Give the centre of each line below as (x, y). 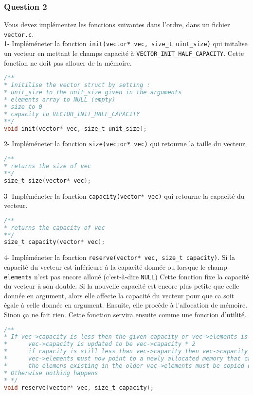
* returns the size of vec (47, 166)
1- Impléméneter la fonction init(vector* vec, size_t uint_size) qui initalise (126, 43)
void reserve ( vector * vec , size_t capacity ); (79, 387)
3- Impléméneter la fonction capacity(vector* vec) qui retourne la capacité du (124, 196)
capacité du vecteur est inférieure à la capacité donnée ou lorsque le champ (116, 266)
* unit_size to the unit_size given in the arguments (93, 93)
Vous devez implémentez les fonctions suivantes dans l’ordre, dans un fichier (117, 25)
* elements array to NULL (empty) (60, 100)
